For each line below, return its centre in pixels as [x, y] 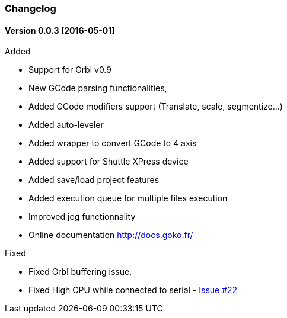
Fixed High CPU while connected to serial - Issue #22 [133, 290]
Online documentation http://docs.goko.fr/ [111, 235]
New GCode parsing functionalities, [98, 88]
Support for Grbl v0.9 [70, 70]
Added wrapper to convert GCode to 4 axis [113, 143]
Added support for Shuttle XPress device [109, 162]
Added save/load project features [94, 180]
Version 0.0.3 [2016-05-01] [60, 30]
